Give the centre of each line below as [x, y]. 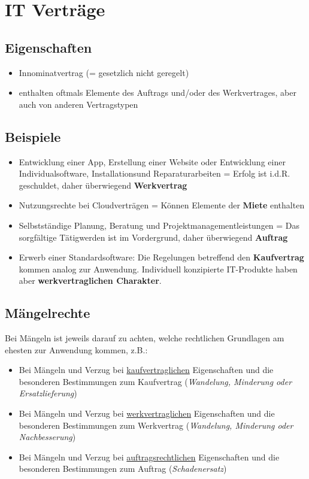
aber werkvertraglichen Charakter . [90, 281]
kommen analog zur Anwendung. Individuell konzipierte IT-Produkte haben [158, 269]
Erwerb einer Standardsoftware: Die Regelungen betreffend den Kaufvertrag [161, 257]
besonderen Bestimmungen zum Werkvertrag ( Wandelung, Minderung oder [156, 425]
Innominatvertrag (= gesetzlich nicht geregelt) [104, 72]
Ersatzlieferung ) [48, 393]
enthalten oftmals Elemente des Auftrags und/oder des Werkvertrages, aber [157, 93]
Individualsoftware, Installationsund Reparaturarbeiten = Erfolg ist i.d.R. [154, 173]
